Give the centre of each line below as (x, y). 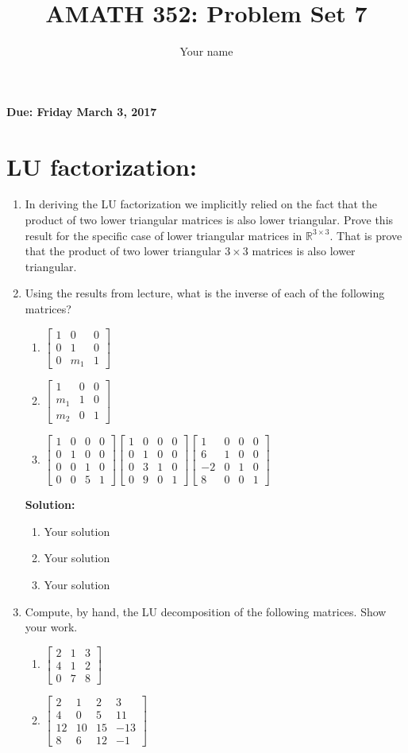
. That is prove (366, 235)
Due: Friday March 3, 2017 (82, 111)
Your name (206, 51)
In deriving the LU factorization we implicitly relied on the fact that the (201, 204)
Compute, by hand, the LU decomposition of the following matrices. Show (206, 611)
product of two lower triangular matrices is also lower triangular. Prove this (209, 220)
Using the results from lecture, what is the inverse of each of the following (205, 293)
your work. (51, 627)
